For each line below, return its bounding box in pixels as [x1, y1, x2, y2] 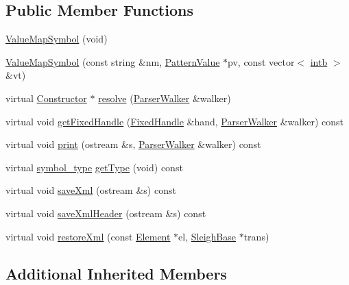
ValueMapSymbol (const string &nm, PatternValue [5, 54, 220, 69]
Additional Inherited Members [5, 262, 227, 284]
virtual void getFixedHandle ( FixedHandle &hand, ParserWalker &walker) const [5, 114, 344, 128]
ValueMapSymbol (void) [5, 32, 108, 46]
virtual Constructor [5, 90, 87, 105]
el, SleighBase [178, 229, 236, 243]
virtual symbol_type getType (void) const [5, 160, 183, 174]
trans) [243, 229, 269, 243]
